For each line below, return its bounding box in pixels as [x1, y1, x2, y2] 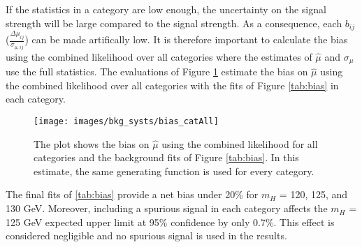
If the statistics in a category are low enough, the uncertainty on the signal [6, 2, 326, 16]
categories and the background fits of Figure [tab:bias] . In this [34, 150, 299, 165]
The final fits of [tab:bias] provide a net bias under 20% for [6, 187, 259, 202]
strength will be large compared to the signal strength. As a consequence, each [6, 15, 342, 30]
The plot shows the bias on [34, 136, 150, 151]
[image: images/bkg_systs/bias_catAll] [34, 117, 219, 127]
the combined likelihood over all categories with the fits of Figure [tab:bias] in [6, 77, 339, 92]
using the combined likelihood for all [161, 136, 318, 151]
